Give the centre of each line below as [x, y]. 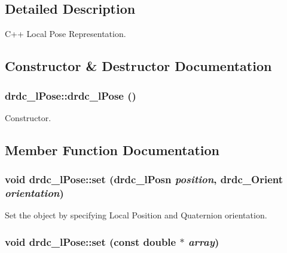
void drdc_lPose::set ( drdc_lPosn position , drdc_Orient [144, 179]
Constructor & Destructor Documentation [138, 66]
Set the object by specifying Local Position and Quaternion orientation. [136, 215]
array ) [204, 241]
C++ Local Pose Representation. [65, 34]
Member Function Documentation [112, 149]
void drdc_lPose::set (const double [91, 241]
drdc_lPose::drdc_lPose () [71, 95]
